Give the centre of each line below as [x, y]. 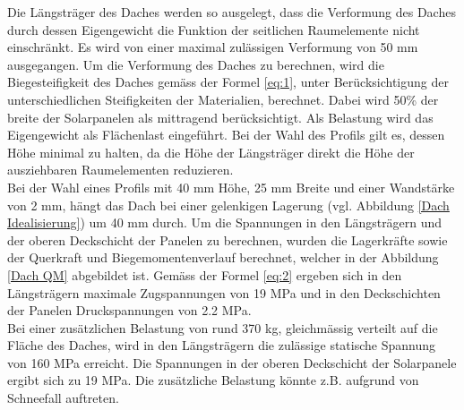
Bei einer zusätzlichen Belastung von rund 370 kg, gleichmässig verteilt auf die [223, 327]
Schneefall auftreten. [63, 398]
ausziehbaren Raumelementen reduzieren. [120, 170]
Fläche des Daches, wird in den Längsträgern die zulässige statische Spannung [222, 345]
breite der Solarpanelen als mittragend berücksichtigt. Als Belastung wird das [220, 117]
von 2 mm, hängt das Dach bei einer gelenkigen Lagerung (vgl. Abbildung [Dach [228, 205]
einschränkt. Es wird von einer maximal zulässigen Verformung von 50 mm [213, 47]
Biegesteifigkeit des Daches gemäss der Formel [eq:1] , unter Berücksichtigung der [228, 82]
